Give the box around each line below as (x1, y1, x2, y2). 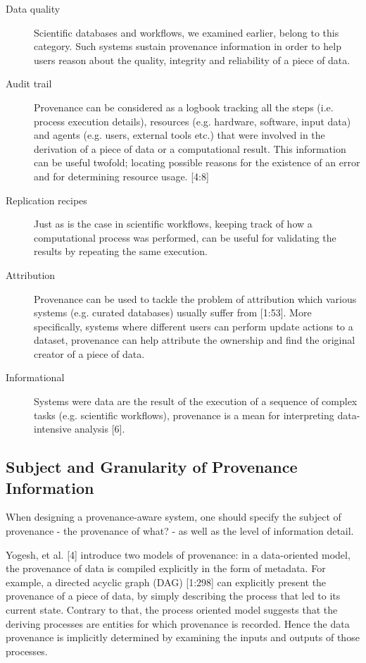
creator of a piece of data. (34, 346, 145, 361)
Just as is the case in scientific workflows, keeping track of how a (34, 216, 313, 231)
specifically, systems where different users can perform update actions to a (34, 318, 353, 333)
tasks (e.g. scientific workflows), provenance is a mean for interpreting (34, 407, 334, 422)
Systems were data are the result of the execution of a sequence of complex (34, 394, 358, 409)
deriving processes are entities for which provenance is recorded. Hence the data (6, 616, 350, 631)
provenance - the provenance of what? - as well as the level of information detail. (6, 523, 354, 538)
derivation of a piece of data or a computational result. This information (34, 141, 346, 156)
